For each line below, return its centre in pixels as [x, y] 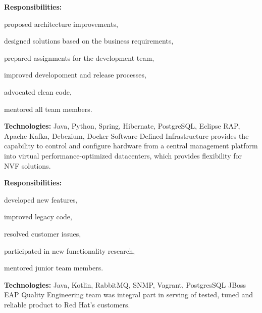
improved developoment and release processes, [75, 75]
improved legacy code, [38, 217]
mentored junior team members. [54, 268]
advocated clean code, [38, 91]
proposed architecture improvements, [61, 24]
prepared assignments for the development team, [79, 57]
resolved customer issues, [43, 233]
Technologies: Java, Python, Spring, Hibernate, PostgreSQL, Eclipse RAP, [122, 126]
